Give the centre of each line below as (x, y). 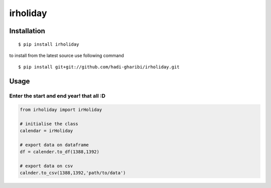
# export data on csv (46, 166)
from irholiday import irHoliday (61, 110)
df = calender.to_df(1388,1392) (60, 152)
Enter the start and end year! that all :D (57, 96)
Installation (27, 31)
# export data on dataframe (54, 145)
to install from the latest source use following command (66, 55)
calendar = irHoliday (46, 131)
